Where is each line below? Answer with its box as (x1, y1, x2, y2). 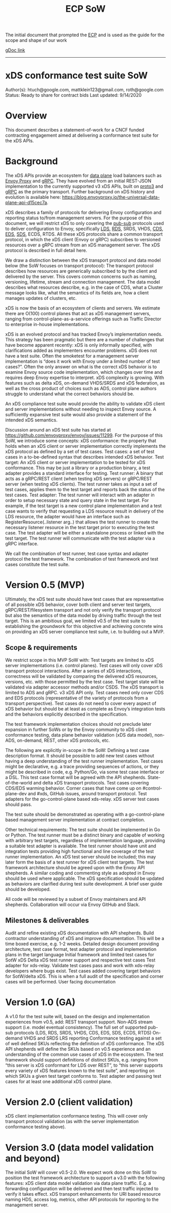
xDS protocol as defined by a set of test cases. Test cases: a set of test (5, 448, 155, 454)
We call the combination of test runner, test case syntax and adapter (5, 550, 149, 557)
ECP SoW (65, 3, 106, 15)
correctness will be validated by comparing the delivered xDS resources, (5, 673, 158, 679)
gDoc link (5, 47, 25, 54)
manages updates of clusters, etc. (5, 295, 77, 301)
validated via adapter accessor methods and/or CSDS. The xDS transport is (5, 684, 164, 690)
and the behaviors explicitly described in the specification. (5, 711, 128, 717)
